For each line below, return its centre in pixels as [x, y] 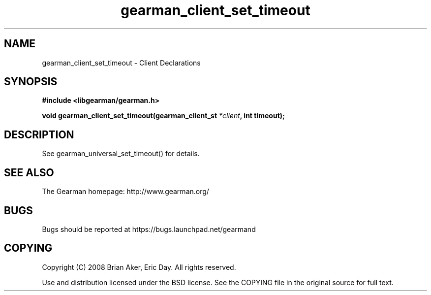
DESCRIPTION [39, 134]
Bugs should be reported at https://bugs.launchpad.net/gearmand [149, 229]
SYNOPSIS [31, 82]
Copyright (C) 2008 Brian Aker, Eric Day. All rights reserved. [139, 267]
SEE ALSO [29, 172]
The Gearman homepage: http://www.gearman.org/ [125, 192]
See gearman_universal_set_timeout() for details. [121, 154]
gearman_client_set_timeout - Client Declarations [121, 63]
